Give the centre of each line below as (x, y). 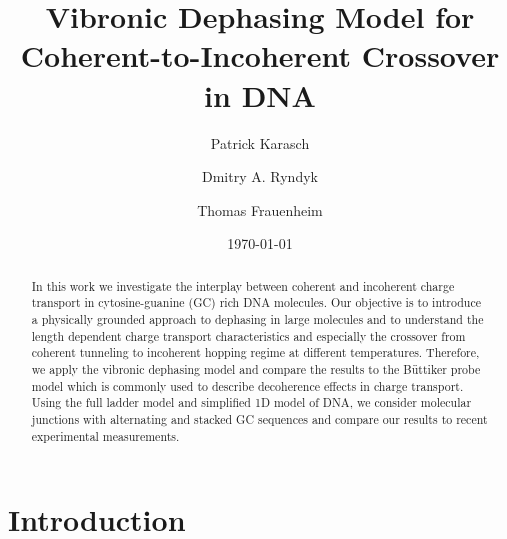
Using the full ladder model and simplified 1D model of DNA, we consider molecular (251, 402)
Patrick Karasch (260, 142)
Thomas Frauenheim (260, 209)
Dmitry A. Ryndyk (260, 176)
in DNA (260, 94)
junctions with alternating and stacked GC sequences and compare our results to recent (259, 418)
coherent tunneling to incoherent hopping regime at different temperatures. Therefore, (255, 352)
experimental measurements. (105, 435)
